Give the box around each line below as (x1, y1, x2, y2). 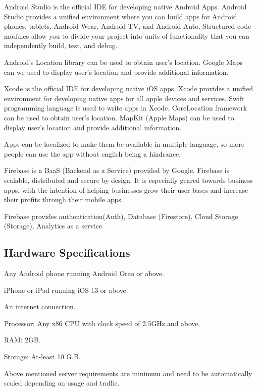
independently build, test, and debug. (4, 40, 118, 51)
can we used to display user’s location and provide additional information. (4, 66, 229, 77)
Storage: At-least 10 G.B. (4, 351, 81, 362)
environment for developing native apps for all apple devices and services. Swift (4, 93, 245, 103)
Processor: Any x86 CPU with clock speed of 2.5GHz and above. (4, 318, 200, 328)
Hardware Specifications (4, 245, 130, 260)
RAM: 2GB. (4, 335, 41, 345)
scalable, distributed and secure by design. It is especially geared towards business (4, 174, 253, 185)
